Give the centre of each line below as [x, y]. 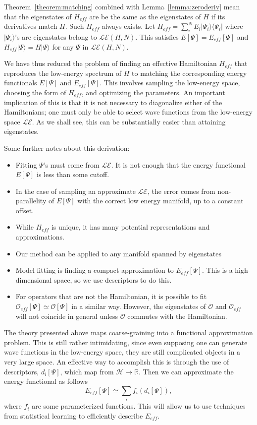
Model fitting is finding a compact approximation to [95, 270]
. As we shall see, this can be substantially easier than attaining [129, 121]
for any [63, 46]
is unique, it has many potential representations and [130, 227]
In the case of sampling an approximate [76, 191]
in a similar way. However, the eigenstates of [139, 306]
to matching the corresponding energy [189, 73]
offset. [25, 210]
